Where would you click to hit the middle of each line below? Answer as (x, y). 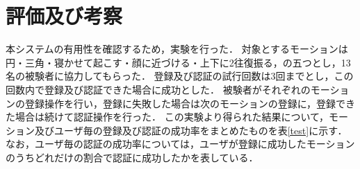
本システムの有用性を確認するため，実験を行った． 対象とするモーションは (177, 49)
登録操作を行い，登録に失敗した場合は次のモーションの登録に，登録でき (190, 103)
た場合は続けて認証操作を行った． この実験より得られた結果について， (167, 117)
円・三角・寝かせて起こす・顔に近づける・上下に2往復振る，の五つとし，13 (178, 62)
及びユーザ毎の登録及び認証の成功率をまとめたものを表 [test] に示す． (191, 130)
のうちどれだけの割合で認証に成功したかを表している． (132, 157)
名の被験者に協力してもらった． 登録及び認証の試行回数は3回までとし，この (180, 76)
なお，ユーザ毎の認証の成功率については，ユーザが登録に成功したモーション (180, 144)
